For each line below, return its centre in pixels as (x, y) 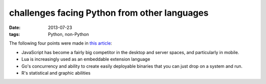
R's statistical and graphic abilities (56, 73)
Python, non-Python (68, 34)
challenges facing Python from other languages (109, 13)
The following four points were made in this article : (61, 43)
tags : (15, 34)
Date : (15, 28)
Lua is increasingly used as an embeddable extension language (86, 59)
